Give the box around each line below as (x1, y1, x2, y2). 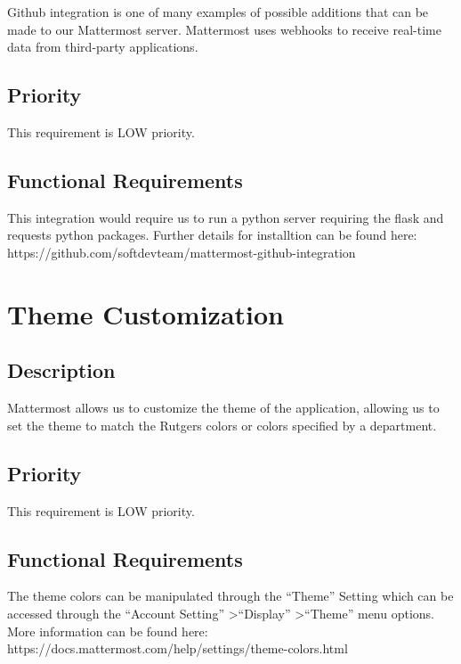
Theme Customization (7, 295, 284, 332)
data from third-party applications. (7, 37, 198, 56)
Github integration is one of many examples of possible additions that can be (7, 3, 429, 20)
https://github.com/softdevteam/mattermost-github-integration (7, 242, 356, 261)
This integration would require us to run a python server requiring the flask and (7, 208, 444, 226)
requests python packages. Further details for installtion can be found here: (7, 225, 417, 244)
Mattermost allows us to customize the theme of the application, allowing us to (7, 398, 440, 417)
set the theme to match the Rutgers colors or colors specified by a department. (7, 415, 437, 434)
